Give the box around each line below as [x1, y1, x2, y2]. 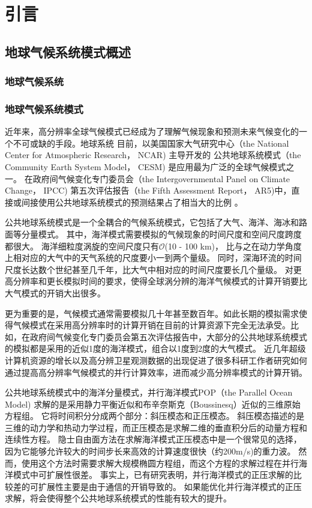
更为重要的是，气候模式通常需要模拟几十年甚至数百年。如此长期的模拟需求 [5, 307, 299, 319]
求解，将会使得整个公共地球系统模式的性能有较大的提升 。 [5, 492, 232, 504]
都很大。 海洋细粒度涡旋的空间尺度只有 [5, 239, 159, 252]
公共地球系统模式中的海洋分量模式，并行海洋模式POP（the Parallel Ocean [5, 386, 293, 399]
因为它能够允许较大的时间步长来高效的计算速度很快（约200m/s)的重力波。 [5, 445, 296, 458]
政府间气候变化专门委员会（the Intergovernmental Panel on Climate [32, 172, 290, 185]
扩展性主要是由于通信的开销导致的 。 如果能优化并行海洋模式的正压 [38, 480, 302, 492]
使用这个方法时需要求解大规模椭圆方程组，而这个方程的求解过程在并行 [21, 456, 299, 469]
